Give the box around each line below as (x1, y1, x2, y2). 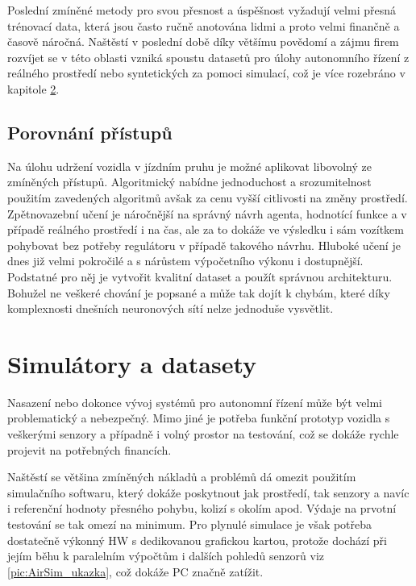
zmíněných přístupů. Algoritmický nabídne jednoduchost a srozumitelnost (7, 173, 372, 190)
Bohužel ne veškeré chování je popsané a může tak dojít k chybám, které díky (7, 284, 390, 301)
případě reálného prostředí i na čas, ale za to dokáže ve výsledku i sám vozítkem (7, 221, 404, 238)
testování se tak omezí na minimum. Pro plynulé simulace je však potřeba (7, 515, 372, 532)
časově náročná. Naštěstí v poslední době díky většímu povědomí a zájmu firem (7, 33, 399, 50)
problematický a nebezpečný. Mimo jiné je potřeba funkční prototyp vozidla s (7, 409, 390, 426)
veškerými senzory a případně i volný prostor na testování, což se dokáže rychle (7, 426, 399, 443)
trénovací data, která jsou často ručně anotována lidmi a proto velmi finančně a (7, 17, 400, 34)
